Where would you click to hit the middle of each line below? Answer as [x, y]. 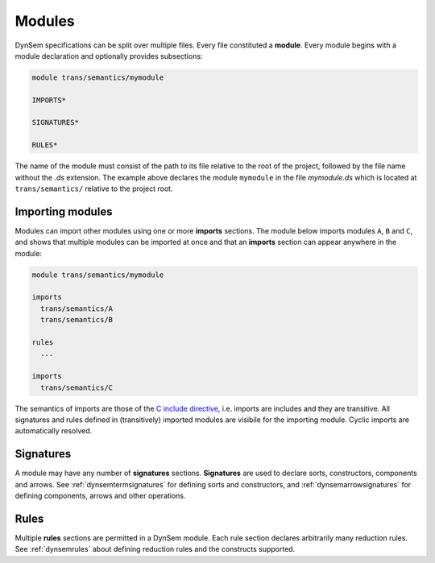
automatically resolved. [54, 431]
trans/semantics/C [77, 387]
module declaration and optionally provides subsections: [109, 56]
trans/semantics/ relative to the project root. [94, 188]
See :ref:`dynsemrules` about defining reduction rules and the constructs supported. [155, 549]
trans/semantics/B [77, 320]
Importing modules [64, 211]
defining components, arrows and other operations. [100, 496]
